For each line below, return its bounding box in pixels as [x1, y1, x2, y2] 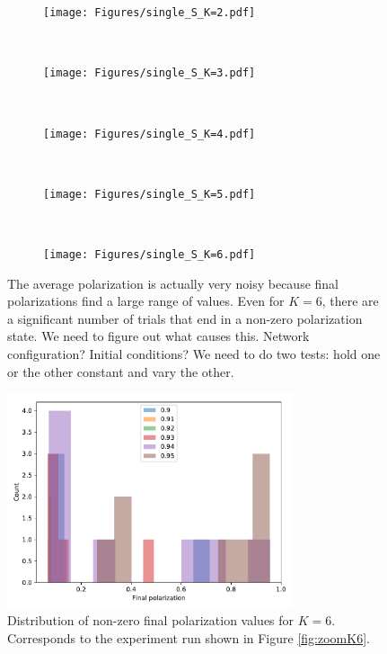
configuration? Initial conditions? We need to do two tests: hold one [7, 345, 381, 363]
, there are [321, 291, 379, 310]
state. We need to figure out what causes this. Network [7, 327, 310, 345]
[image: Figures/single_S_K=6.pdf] [43, 248, 256, 261]
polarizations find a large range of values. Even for [7, 291, 285, 310]
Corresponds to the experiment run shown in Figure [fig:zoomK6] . [7, 628, 370, 647]
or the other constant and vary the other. [7, 362, 234, 381]
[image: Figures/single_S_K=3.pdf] [43, 67, 256, 80]
